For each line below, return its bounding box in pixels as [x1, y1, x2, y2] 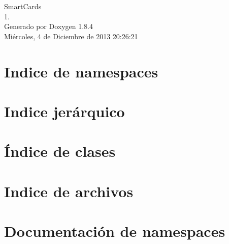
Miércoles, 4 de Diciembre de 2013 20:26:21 [4, 31, 138, 41]
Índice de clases [4, 141, 116, 161]
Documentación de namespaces [4, 221, 225, 241]
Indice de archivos [4, 180, 134, 201]
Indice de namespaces [4, 61, 158, 82]
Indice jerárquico [4, 100, 125, 121]
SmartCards [4, 1, 42, 11]
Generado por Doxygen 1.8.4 [4, 21, 93, 32]
